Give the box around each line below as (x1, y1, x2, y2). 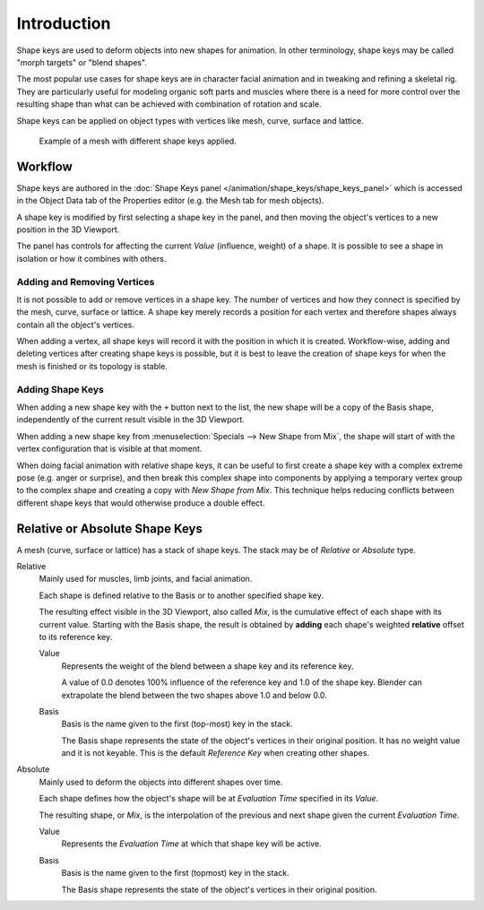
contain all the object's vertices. (16, 319, 134, 330)
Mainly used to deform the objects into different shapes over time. (39, 776, 283, 787)
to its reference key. (39, 631, 113, 642)
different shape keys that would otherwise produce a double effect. (16, 498, 265, 508)
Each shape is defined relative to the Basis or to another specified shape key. (39, 590, 324, 601)
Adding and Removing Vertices (16, 275, 155, 288)
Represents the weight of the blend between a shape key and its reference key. (61, 660, 354, 672)
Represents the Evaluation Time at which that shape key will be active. (61, 838, 322, 849)
